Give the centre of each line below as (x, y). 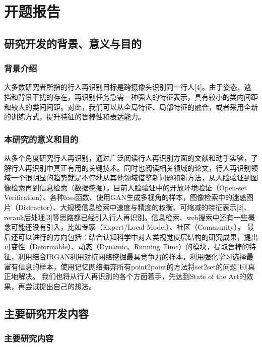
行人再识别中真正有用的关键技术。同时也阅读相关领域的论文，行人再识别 (131, 167)
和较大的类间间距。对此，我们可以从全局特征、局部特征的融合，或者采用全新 (131, 107)
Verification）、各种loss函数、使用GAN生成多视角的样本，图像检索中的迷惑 (125, 197)
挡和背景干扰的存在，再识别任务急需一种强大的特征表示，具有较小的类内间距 (131, 96)
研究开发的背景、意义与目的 (73, 43)
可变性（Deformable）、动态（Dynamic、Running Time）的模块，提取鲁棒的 (127, 247)
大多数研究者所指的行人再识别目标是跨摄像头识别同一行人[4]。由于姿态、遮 (128, 87)
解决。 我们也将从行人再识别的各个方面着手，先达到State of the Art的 (132, 276)
